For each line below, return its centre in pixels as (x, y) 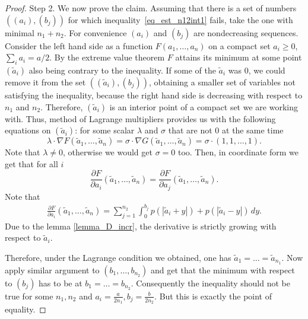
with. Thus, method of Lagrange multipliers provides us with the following (140, 118)
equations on (28, 130)
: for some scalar (105, 130)
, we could (267, 70)
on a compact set (239, 45)
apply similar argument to (52, 269)
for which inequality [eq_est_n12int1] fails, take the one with (180, 19)
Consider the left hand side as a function (79, 45)
